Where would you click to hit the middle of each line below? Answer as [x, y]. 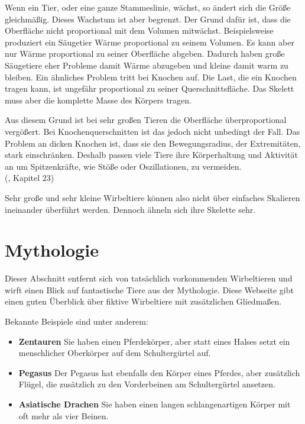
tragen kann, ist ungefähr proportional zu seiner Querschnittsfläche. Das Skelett [150, 88]
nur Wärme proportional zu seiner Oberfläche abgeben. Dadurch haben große [145, 54]
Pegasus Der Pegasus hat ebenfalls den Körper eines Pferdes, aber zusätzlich [159, 372]
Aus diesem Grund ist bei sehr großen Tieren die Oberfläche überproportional [146, 120]
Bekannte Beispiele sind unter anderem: [77, 321]
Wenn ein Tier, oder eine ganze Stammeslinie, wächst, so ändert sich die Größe [148, 7]
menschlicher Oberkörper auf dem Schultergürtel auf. [115, 353]
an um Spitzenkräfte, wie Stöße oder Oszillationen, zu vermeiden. [123, 166]
